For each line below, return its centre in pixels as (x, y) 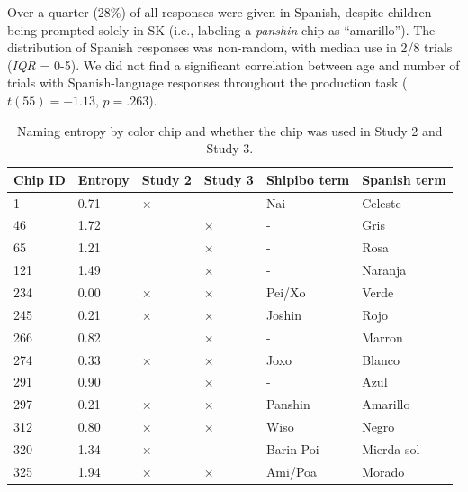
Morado (383, 471)
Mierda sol (391, 448)
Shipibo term (308, 179)
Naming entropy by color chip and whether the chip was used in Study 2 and (230, 130)
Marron (382, 337)
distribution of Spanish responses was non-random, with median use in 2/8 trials (230, 47)
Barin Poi (292, 448)
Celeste (382, 202)
